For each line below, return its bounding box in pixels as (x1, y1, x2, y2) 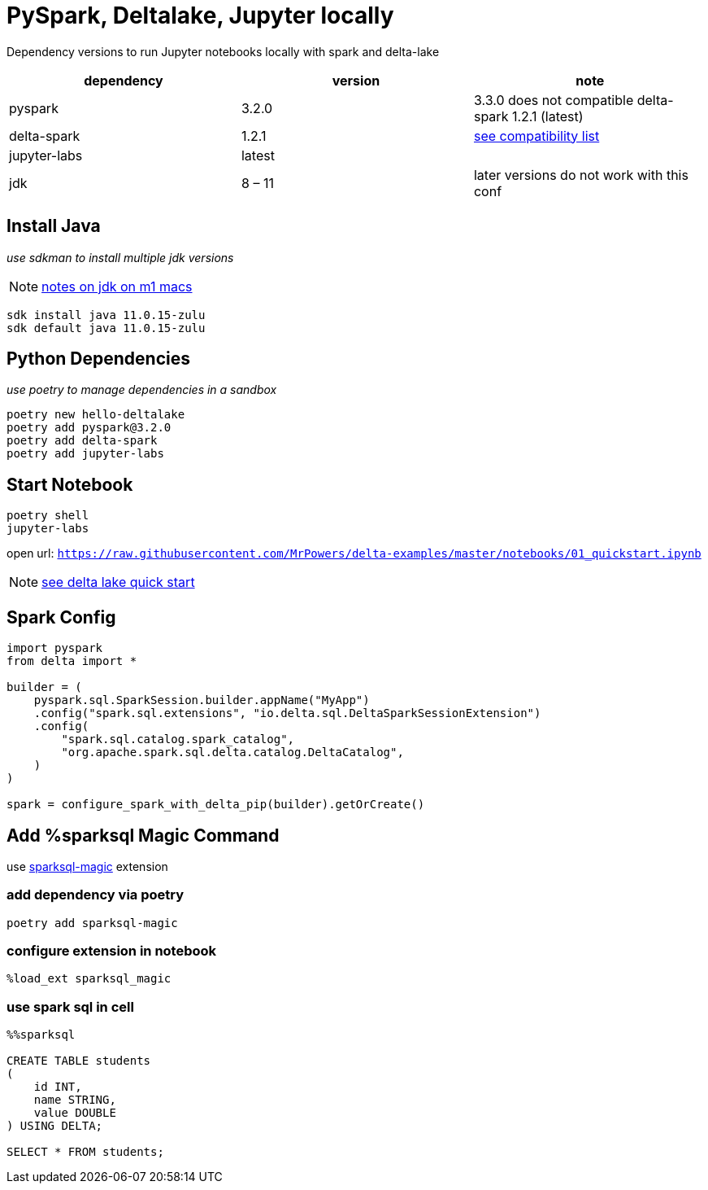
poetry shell (7, 509, 89, 523)
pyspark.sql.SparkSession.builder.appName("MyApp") (33, 693, 370, 707)
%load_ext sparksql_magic (7, 972, 172, 986)
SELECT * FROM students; (7, 1145, 164, 1159)
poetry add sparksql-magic (7, 916, 178, 930)
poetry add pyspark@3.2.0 (7, 421, 172, 435)
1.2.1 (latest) (511, 107, 584, 125)
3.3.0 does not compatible (473, 91, 634, 108)
